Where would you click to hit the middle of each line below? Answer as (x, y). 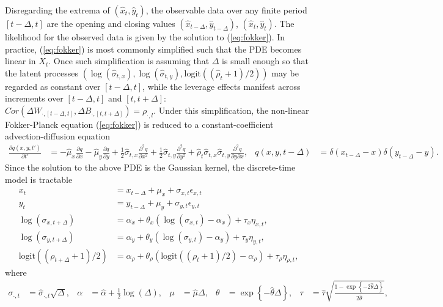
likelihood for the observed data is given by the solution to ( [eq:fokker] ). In (145, 37)
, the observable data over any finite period (226, 10)
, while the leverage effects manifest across (221, 86)
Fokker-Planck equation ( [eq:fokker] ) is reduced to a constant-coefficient (139, 124)
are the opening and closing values (111, 23)
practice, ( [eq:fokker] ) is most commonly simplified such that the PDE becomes (153, 49)
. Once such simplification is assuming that (129, 61)
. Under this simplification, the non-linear (231, 110)
